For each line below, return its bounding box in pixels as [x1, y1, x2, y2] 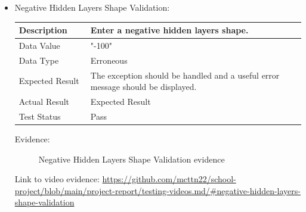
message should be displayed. [90, 80, 197, 93]
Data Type [18, 54, 59, 66]
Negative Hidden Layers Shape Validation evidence [38, 152, 225, 165]
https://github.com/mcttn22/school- [102, 173, 236, 185]
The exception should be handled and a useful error [90, 68, 280, 81]
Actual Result [18, 95, 70, 108]
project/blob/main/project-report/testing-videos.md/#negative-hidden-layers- [14, 184, 301, 197]
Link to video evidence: [14, 173, 100, 185]
